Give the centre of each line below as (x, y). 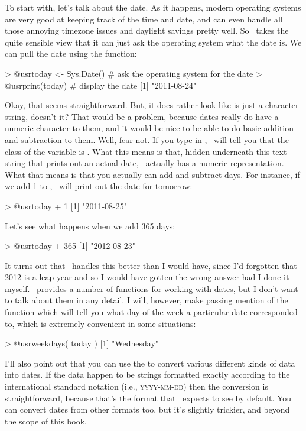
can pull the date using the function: (71, 54)
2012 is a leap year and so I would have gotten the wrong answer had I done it (147, 277)
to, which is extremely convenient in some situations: (100, 323)
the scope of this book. (46, 421)
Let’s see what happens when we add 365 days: (90, 226)
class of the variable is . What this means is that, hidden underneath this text (146, 151)
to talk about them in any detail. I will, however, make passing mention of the (147, 300)
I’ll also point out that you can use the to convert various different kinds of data (150, 363)
